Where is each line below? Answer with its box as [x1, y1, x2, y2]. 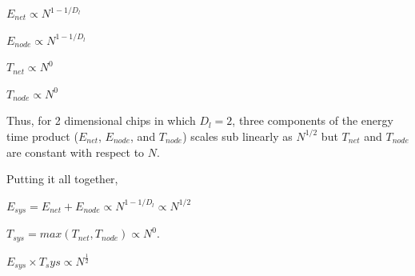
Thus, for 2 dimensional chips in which [6, 112, 196, 129]
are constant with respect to [6, 143, 145, 160]
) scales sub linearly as [182, 127, 293, 144]
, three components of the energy [232, 112, 393, 129]
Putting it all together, [6, 170, 118, 187]
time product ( [6, 127, 78, 144]
